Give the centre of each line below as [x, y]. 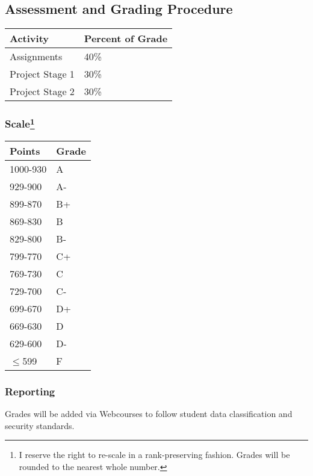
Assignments [36, 57]
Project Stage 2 [42, 91]
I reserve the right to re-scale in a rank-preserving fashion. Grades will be [154, 455]
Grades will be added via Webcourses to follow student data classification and [149, 414]
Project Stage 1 [42, 74]
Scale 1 [20, 123]
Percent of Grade [126, 39]
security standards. [40, 425]
